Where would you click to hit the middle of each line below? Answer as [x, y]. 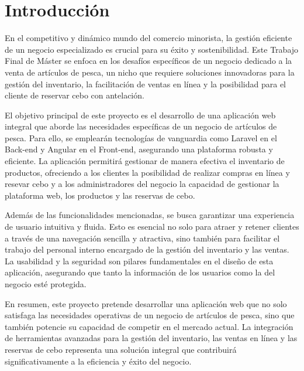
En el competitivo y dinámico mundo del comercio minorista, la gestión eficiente [148, 38]
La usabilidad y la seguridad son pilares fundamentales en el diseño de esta [139, 261]
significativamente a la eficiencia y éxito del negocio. [98, 361]
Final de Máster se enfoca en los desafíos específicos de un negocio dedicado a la [148, 61]
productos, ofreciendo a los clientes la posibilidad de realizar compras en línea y [147, 172]
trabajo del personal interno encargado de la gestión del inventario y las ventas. [147, 249]
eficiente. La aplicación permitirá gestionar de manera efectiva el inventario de [145, 161]
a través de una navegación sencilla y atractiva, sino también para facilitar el [142, 238]
